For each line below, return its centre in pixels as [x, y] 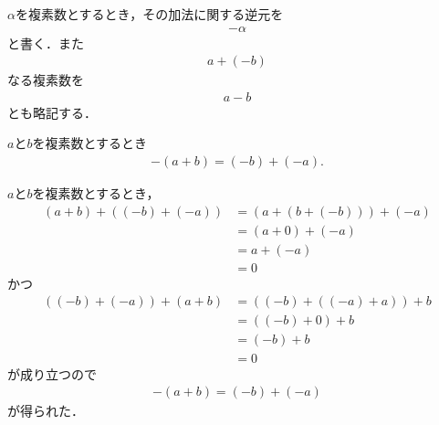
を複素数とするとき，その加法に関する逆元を [149, 14]
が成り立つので [52, 373]
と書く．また [46, 42]
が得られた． [46, 411]
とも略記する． [52, 112]
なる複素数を [46, 80]
